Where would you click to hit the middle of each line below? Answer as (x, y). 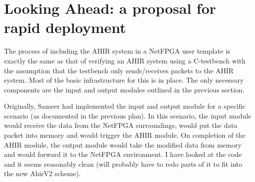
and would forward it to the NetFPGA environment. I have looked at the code (123, 154)
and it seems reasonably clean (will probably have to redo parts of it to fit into (123, 164)
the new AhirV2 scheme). (42, 173)
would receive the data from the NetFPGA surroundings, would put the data (121, 125)
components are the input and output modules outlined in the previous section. (124, 89)
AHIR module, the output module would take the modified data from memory (123, 144)
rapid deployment (65, 27)
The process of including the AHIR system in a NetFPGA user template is (117, 51)
